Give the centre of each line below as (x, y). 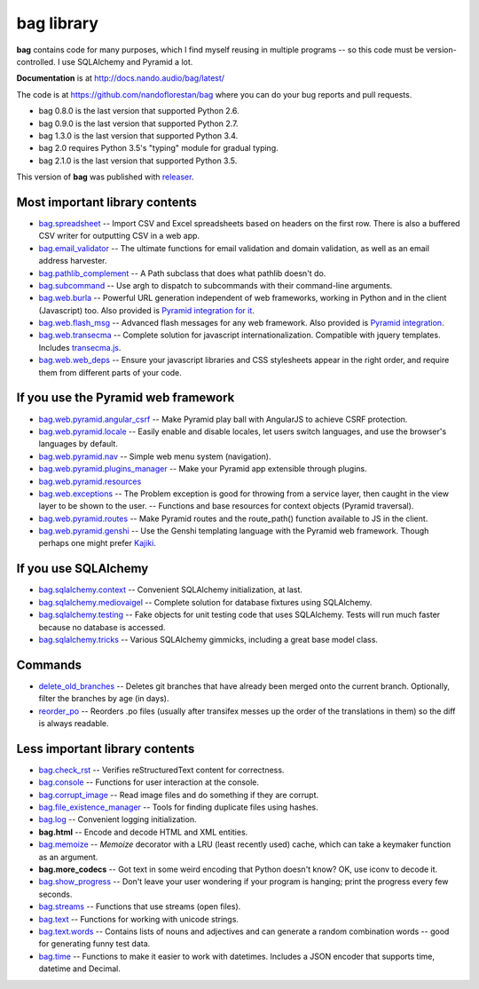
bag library (58, 23)
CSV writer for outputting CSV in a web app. (119, 236)
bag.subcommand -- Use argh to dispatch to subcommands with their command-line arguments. (216, 285)
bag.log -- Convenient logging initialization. (118, 819)
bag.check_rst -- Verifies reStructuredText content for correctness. (161, 770)
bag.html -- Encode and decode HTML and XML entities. (143, 832)
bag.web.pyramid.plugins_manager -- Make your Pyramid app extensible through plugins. (203, 469)
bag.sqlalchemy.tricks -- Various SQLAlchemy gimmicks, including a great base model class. (208, 639)
